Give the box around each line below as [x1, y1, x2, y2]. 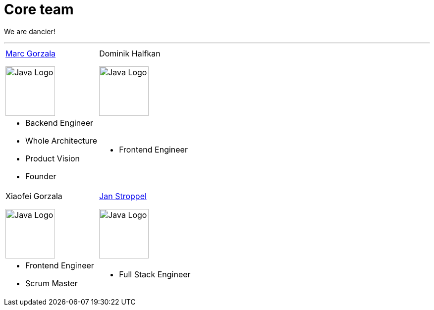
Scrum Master [25, 278, 78, 288]
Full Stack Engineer [119, 269, 191, 279]
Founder [25, 171, 56, 181]
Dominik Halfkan [99, 48, 161, 58]
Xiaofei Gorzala [5, 191, 62, 201]
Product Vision [25, 153, 80, 163]
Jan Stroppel [99, 191, 147, 201]
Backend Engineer [25, 117, 93, 128]
